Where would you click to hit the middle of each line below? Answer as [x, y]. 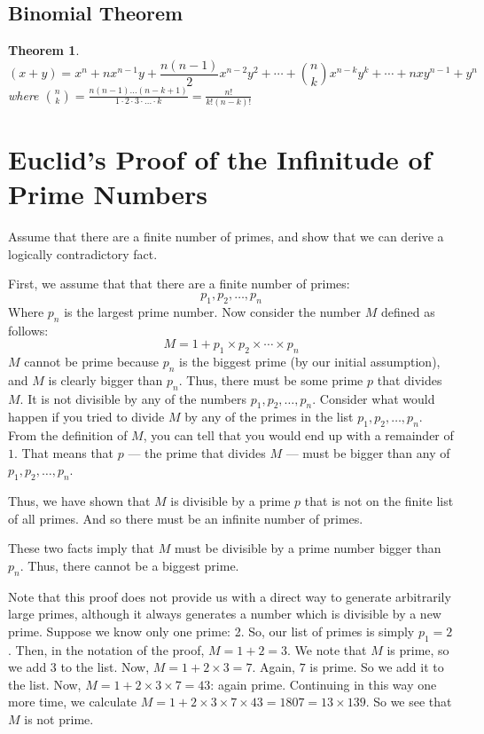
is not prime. [59, 719]
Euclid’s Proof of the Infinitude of [220, 159]
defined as [408, 311]
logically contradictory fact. [83, 253]
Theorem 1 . [44, 50]
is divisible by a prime [230, 501]
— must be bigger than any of [368, 452]
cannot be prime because [92, 361]
